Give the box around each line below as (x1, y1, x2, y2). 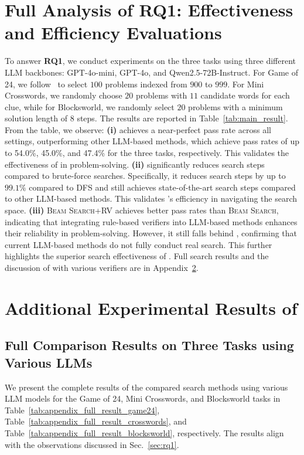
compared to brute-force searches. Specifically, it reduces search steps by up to (5, 169, 286, 182)
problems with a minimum (188, 100, 283, 113)
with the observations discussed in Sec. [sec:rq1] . (5, 438, 179, 450)
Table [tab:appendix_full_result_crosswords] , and (5, 415, 187, 427)
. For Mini (227, 77, 264, 90)
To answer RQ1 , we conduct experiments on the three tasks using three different (5, 55, 296, 67)
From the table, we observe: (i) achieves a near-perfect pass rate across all (5, 123, 271, 135)
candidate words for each (200, 89, 290, 101)
